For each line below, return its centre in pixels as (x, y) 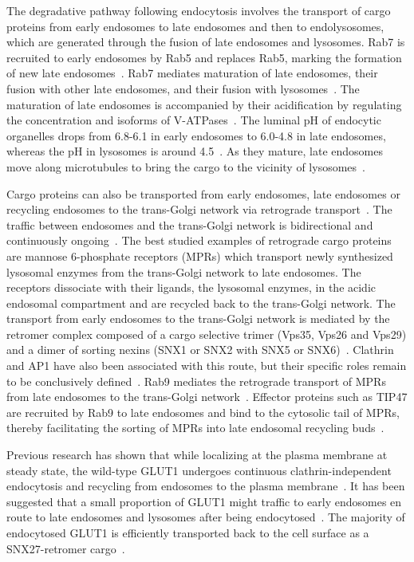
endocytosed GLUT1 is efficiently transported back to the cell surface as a (188, 533)
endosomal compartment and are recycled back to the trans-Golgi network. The (201, 303)
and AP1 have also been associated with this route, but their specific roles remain (207, 365)
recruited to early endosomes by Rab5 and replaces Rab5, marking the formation (204, 57)
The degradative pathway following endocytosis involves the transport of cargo (199, 10)
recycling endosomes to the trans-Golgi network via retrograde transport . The (199, 209)
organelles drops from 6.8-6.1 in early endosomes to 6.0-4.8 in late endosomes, (196, 135)
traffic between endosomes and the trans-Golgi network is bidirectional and (190, 224)
